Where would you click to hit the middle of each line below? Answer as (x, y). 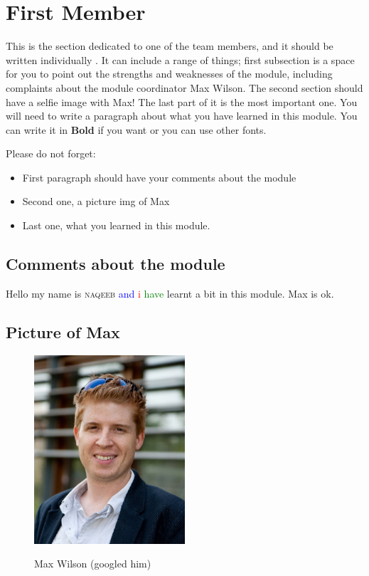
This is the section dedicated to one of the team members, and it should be (170, 46)
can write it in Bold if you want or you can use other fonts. (136, 129)
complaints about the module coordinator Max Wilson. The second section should (184, 87)
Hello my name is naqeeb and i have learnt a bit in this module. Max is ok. (170, 293)
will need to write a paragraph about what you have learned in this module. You (182, 116)
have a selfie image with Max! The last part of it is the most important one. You (182, 101)
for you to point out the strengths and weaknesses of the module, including (169, 74)
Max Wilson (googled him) (93, 564)
